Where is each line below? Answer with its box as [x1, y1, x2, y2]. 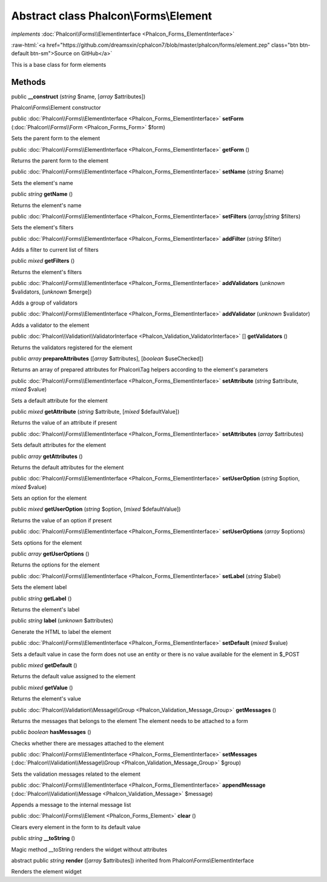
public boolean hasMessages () [11, 729, 91, 736]
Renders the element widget [11, 868, 82, 875]
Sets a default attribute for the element [11, 397, 108, 404]
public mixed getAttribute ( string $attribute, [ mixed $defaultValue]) [11, 408, 180, 415]
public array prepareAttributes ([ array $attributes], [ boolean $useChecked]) [11, 355, 204, 362]
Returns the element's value [11, 695, 81, 702]
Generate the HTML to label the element [11, 628, 111, 635]
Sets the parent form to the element [11, 135, 101, 142]
